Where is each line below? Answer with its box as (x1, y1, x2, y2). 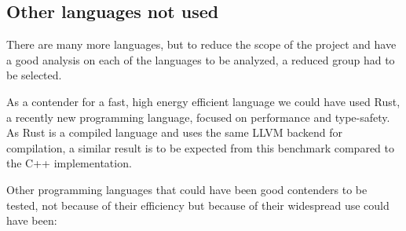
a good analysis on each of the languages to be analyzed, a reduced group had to (6, 51, 395, 68)
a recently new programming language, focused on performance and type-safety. (6, 108, 390, 125)
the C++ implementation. (6, 155, 132, 171)
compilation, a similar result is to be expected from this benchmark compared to (6, 139, 394, 156)
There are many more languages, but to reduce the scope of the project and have (6, 36, 397, 53)
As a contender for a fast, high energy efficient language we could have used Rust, (6, 93, 401, 109)
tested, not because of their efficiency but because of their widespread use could (6, 196, 390, 213)
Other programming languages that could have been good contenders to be (6, 181, 368, 197)
